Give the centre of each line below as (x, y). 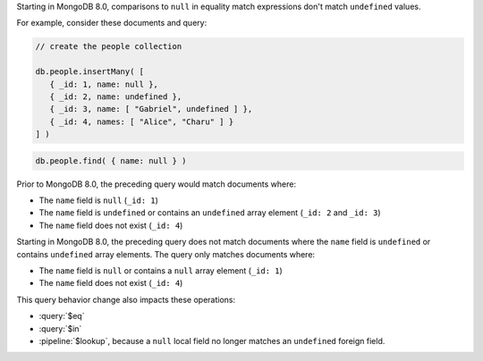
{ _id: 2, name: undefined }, (116, 97)
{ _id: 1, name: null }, (104, 84)
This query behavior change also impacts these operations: (126, 299)
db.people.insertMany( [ (90, 72)
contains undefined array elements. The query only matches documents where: (166, 254)
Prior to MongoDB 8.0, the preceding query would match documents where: (157, 184)
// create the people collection (109, 46)
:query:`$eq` (62, 316)
